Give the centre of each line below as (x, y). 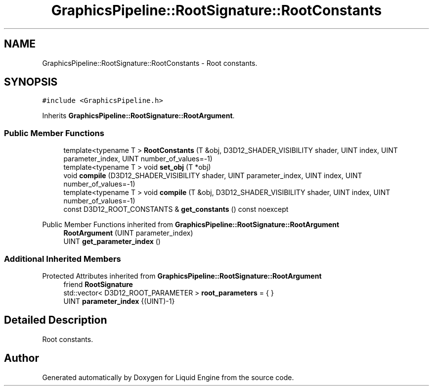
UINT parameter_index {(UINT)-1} (119, 301)
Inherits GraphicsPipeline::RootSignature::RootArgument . (138, 116)
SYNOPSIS (31, 82)
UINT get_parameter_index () (112, 242)
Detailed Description (56, 320)
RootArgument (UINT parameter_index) (128, 233)
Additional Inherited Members (63, 259)
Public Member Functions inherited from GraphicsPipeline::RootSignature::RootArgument (191, 225)
